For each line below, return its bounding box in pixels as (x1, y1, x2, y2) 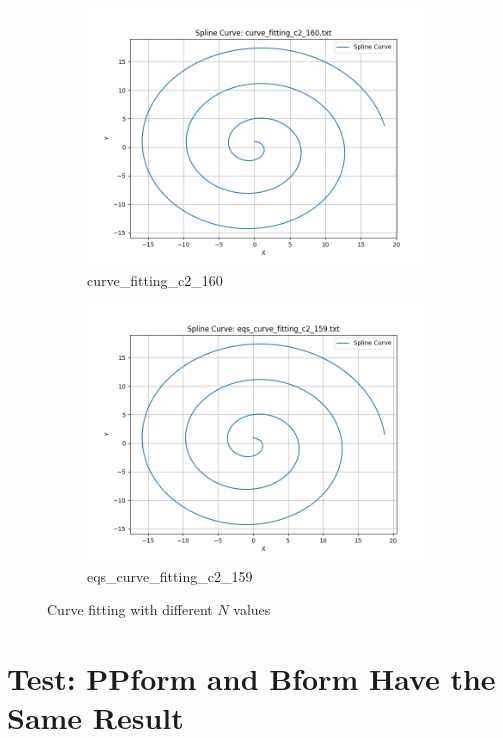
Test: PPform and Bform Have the (7, 658, 496, 699)
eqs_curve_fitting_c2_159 (87, 565, 253, 586)
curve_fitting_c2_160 (87, 269, 223, 290)
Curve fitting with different (47, 599, 213, 620)
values (233, 599, 271, 620)
